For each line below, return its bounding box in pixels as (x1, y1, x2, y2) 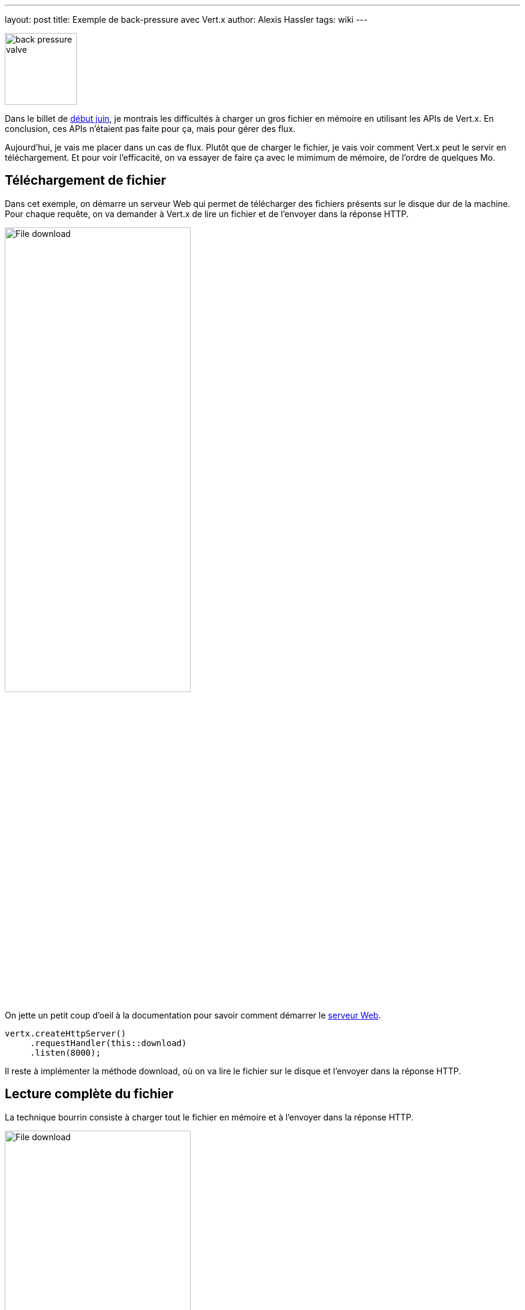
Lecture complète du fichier (5, 1086, 174, 1102)
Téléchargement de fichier (5, 173, 167, 188)
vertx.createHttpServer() (5, 1029, 126, 1039)
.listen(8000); (30, 1048, 101, 1058)
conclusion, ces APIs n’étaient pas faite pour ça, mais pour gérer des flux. (5, 124, 295, 134)
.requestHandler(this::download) (30, 1038, 187, 1048)
